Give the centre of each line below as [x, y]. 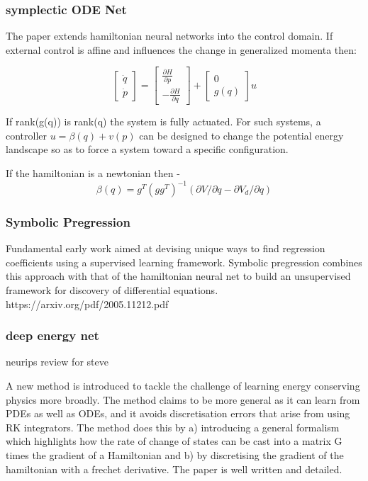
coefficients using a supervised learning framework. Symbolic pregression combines [184, 262]
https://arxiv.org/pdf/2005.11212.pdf [87, 304]
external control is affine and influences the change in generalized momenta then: [181, 49]
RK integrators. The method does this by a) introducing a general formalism [173, 427]
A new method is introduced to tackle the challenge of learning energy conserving [183, 385]
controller [27, 135]
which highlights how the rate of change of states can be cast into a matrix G [174, 441]
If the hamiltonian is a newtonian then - [93, 172]
